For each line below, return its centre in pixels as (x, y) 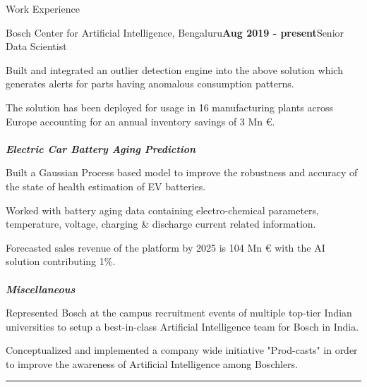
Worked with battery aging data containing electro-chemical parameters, (162, 210)
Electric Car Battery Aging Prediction (101, 148)
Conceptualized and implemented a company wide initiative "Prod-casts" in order (182, 350)
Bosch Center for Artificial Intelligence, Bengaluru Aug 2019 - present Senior (175, 32)
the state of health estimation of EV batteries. (106, 186)
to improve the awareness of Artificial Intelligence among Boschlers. (152, 363)
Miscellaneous (41, 289)
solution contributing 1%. (61, 261)
